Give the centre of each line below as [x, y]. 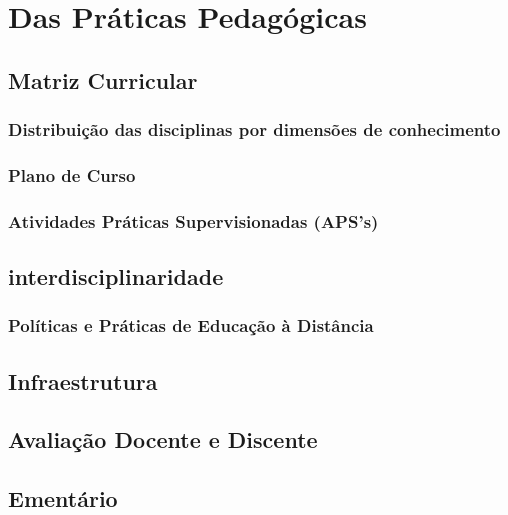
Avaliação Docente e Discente [163, 439]
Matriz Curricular [103, 79]
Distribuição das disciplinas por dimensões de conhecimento [254, 129]
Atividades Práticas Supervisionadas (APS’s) [193, 220]
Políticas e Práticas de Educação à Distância [191, 325]
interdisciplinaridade [116, 276]
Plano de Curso [72, 174]
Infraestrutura [83, 380]
